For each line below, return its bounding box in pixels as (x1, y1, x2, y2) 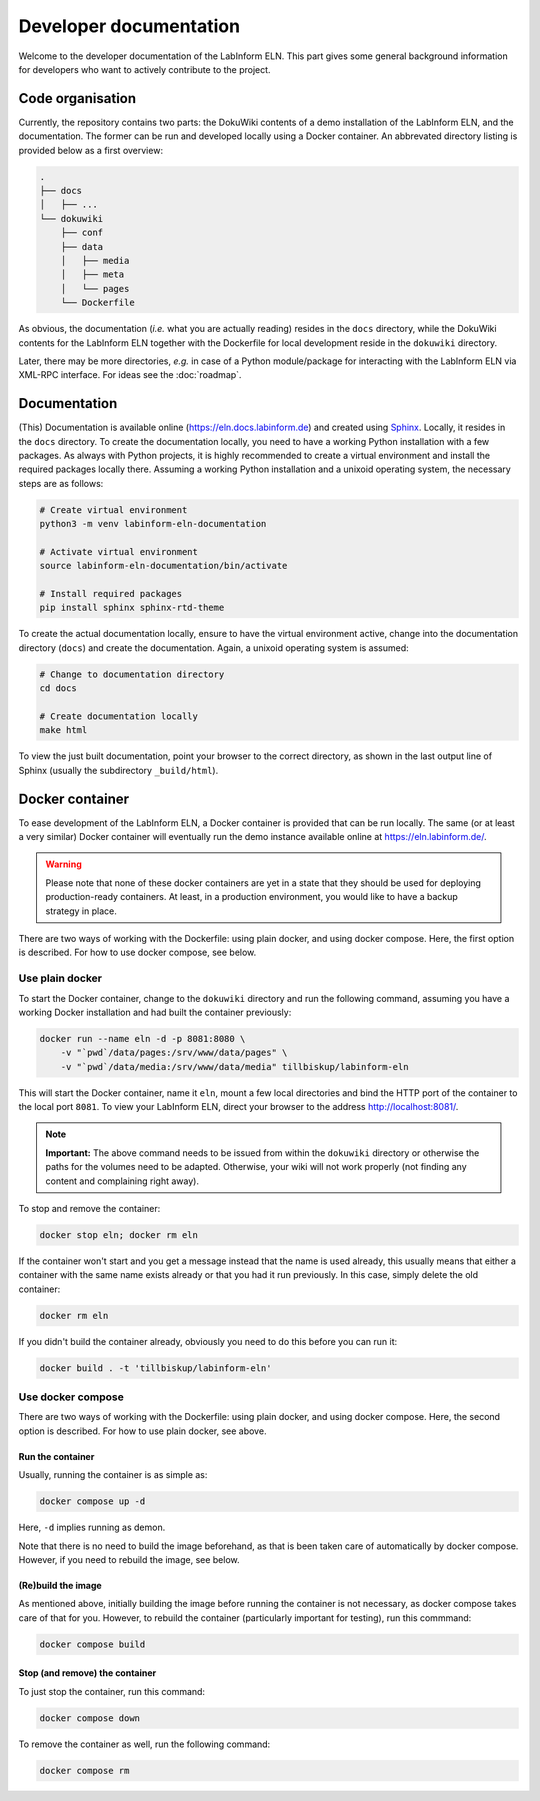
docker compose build (39, 1638, 146, 1650)
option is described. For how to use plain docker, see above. (18, 1425, 267, 1437)
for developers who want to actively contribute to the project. (18, 63, 271, 75)
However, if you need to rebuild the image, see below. (18, 1554, 240, 1565)
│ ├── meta (60, 269, 125, 280)
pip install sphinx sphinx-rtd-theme (39, 602, 225, 614)
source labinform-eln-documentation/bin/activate (39, 560, 288, 572)
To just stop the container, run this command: (18, 1685, 205, 1697)
